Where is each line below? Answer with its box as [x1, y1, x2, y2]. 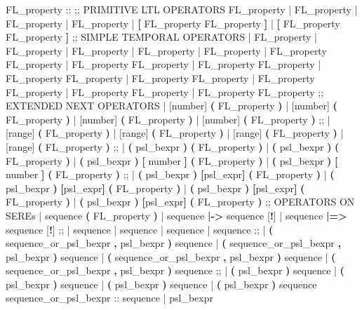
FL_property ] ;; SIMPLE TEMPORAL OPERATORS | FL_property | [6, 29, 317, 44]
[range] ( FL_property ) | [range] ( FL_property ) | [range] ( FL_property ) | [6, 126, 344, 140]
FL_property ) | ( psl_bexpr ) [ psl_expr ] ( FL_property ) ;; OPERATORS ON [6, 194, 355, 209]
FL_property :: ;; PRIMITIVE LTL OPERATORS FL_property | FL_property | [6, 2, 358, 16]
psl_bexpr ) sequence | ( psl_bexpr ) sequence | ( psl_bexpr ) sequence [6, 276, 317, 291]
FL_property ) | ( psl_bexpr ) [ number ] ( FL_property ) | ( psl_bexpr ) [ [6, 153, 338, 168]
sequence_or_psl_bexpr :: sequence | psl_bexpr [6, 290, 213, 305]
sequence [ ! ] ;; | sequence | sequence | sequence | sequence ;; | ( [6, 222, 274, 236]
